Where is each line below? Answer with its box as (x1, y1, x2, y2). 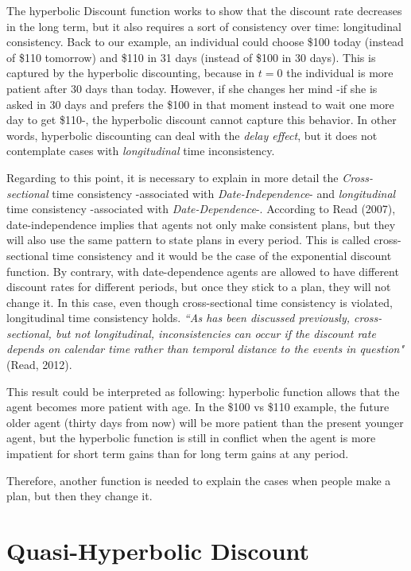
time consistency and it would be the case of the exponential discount (52, 247, 392, 263)
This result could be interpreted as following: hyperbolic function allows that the (6, 383, 400, 399)
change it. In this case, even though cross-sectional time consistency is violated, (6, 293, 393, 310)
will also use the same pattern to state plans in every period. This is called (6, 231, 370, 248)
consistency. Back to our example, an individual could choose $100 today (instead (6, 33, 404, 50)
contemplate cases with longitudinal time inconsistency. (6, 142, 275, 159)
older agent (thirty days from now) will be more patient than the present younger (6, 414, 404, 430)
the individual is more (286, 64, 394, 81)
